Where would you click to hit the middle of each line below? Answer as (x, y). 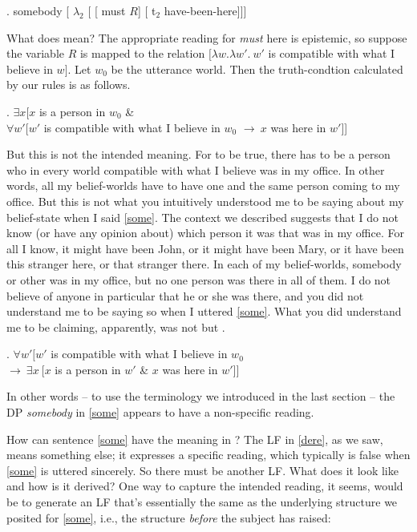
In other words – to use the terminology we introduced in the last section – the (201, 396)
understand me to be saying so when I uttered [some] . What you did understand (204, 311)
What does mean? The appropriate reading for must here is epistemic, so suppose (207, 37)
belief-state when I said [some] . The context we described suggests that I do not (202, 217)
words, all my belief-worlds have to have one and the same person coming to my (203, 185)
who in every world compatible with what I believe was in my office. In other (196, 169)
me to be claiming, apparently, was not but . (116, 326)
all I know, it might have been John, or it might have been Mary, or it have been (205, 248)
